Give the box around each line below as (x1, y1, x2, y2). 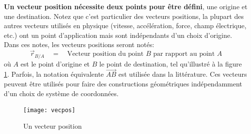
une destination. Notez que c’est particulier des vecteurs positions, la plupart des (4, 11, 244, 21)
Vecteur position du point (67, 50, 144, 58)
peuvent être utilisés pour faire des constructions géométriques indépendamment (4, 79, 242, 89)
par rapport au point (153, 50, 215, 58)
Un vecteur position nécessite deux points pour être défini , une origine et (4, 1, 248, 11)
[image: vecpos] (23, 107, 76, 114)
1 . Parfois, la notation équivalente (4, 69, 104, 79)
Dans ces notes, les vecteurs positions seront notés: (4, 39, 155, 50)
